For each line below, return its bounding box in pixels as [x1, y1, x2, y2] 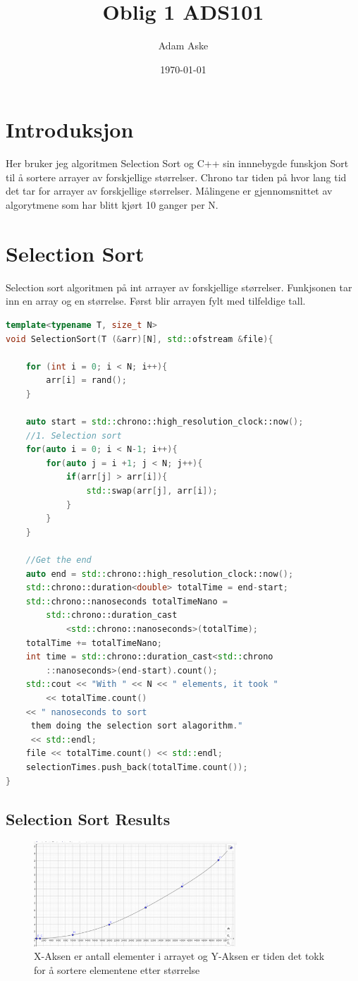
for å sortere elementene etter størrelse [34, 963, 200, 977]
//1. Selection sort [25, 430, 122, 441]
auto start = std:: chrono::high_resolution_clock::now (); [25, 417, 304, 427]
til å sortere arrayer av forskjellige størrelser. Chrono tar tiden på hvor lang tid [6, 169, 347, 184]
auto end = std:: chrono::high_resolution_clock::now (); [25, 568, 294, 579]
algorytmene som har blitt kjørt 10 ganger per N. [6, 197, 218, 212]
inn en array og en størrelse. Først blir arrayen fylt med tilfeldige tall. [6, 293, 306, 308]
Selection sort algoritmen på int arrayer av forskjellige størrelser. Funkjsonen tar [6, 279, 352, 294]
